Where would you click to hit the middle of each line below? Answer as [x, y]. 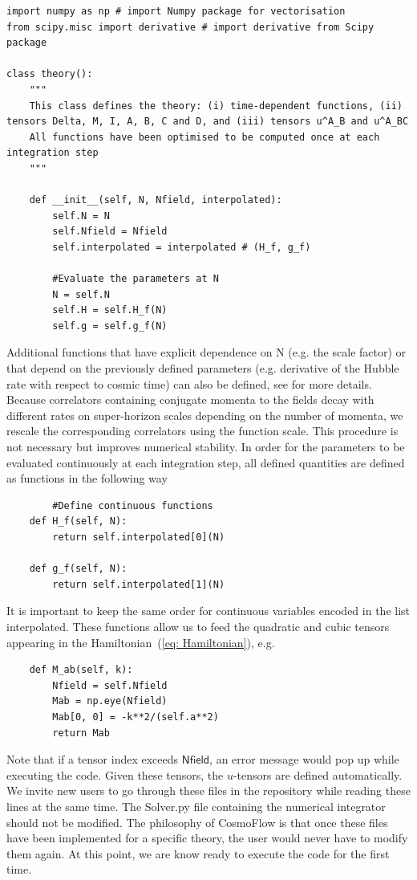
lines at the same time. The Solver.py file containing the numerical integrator [196, 806]
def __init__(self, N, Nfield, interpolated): [156, 200]
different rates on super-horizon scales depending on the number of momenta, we [205, 415]
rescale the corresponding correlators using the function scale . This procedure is [202, 431]
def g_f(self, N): [78, 569]
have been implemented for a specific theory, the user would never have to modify [207, 838]
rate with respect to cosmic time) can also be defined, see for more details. [189, 383]
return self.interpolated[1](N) [139, 584]
